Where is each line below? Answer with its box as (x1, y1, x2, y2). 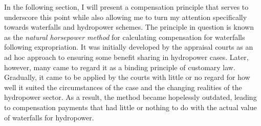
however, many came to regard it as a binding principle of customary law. (4, 61, 235, 72)
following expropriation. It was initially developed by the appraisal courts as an (4, 41, 253, 52)
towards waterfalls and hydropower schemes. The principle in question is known (4, 22, 254, 32)
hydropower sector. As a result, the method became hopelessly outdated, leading (4, 92, 257, 102)
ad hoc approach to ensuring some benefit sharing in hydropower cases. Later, (4, 51, 249, 62)
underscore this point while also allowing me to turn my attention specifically (4, 11, 247, 22)
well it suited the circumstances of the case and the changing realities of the (4, 81, 242, 92)
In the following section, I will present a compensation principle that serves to (4, 2, 249, 12)
